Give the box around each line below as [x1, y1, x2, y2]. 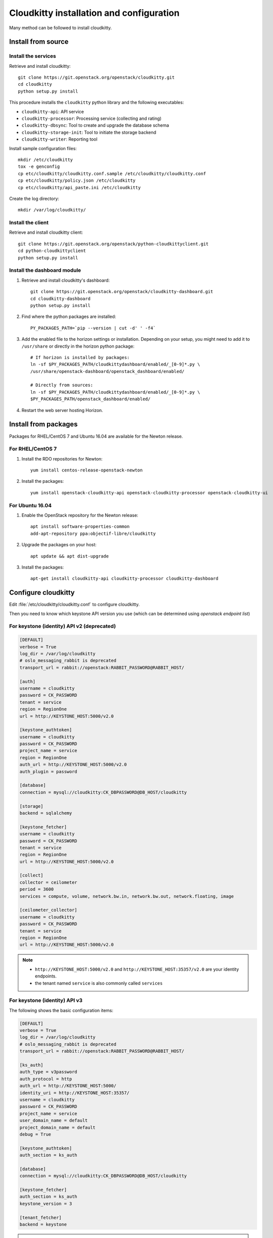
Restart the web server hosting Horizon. [21, 407, 104, 413]
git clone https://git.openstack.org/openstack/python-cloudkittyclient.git [18, 241, 209, 247]
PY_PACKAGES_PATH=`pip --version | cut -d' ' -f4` [30, 325, 156, 331]
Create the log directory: [9, 196, 59, 202]
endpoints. [35, 973, 57, 979]
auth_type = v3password [19, 1069, 78, 1075]
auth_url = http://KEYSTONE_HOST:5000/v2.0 [19, 762, 127, 768]
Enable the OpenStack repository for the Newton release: [21, 513, 139, 518]
